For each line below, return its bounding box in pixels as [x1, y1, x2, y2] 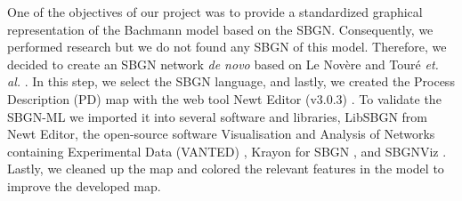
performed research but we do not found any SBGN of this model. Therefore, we [7, 37, 447, 56]
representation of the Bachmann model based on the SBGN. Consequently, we [7, 20, 434, 38]
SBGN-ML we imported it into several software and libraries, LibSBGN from [7, 107, 427, 125]
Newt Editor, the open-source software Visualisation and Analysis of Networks [7, 125, 435, 143]
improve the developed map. [7, 176, 161, 195]
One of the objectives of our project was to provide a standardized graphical [7, 3, 423, 20]
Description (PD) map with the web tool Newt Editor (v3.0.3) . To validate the [7, 89, 442, 108]
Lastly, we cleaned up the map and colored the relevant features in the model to [7, 159, 444, 178]
